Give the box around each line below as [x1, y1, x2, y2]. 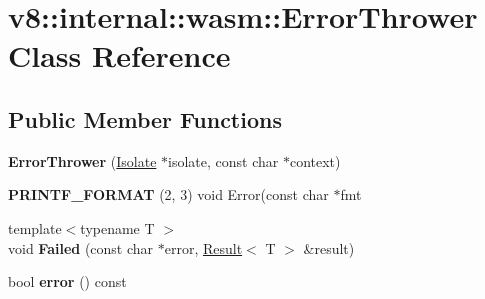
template [8, 217, 62, 238]
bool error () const [8, 271, 127, 292]
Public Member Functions [8, 103, 282, 134]
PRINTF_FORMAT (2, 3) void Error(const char [8, 184, 329, 205]
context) [289, 150, 341, 171]
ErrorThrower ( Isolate [8, 150, 157, 171]
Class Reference [8, 35, 231, 76]
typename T [80, 217, 155, 238]
